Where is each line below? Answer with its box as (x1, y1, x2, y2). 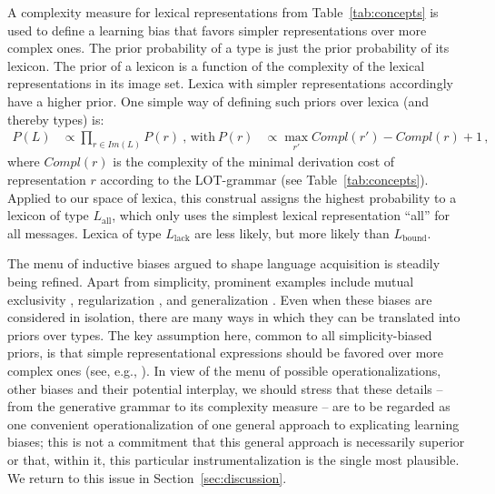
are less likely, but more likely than (194, 223, 390, 242)
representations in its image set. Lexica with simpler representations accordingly (7, 74, 453, 93)
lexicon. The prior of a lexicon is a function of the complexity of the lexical (7, 55, 425, 75)
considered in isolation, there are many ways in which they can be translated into (7, 307, 460, 327)
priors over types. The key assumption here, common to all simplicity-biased (7, 325, 432, 344)
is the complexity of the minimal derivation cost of (113, 152, 395, 171)
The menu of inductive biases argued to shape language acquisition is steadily (7, 254, 441, 273)
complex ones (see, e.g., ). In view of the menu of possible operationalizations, (7, 360, 441, 379)
